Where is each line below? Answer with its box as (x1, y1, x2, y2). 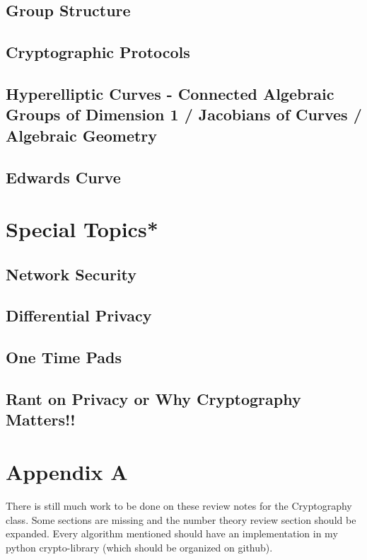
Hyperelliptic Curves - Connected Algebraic (6, 82, 334, 104)
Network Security (6, 263, 137, 285)
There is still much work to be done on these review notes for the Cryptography (6, 498, 352, 513)
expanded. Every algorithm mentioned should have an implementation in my (6, 526, 338, 541)
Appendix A (6, 457, 128, 486)
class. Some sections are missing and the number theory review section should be (6, 512, 356, 527)
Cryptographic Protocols (6, 41, 190, 63)
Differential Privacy (6, 304, 152, 326)
